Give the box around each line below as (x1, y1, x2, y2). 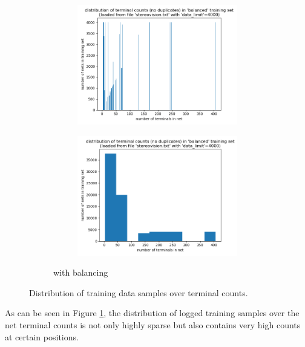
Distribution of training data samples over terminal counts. (29, 286, 248, 299)
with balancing (53, 266, 108, 279)
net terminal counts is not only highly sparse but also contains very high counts (5, 318, 301, 331)
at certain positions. (5, 330, 79, 343)
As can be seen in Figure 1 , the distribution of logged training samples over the (5, 306, 300, 319)
